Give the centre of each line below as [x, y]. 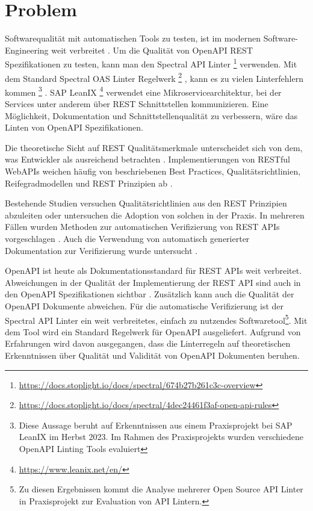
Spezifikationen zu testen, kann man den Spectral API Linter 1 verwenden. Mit [151, 63]
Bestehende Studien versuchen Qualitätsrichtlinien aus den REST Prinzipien [146, 203]
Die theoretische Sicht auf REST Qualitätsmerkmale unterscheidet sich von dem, [154, 147]
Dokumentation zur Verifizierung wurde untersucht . [101, 250]
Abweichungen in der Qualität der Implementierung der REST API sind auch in [153, 282]
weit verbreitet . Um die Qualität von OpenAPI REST [152, 50]
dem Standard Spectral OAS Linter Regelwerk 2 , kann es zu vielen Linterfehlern [154, 77]
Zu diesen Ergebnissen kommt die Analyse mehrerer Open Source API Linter [161, 489]
